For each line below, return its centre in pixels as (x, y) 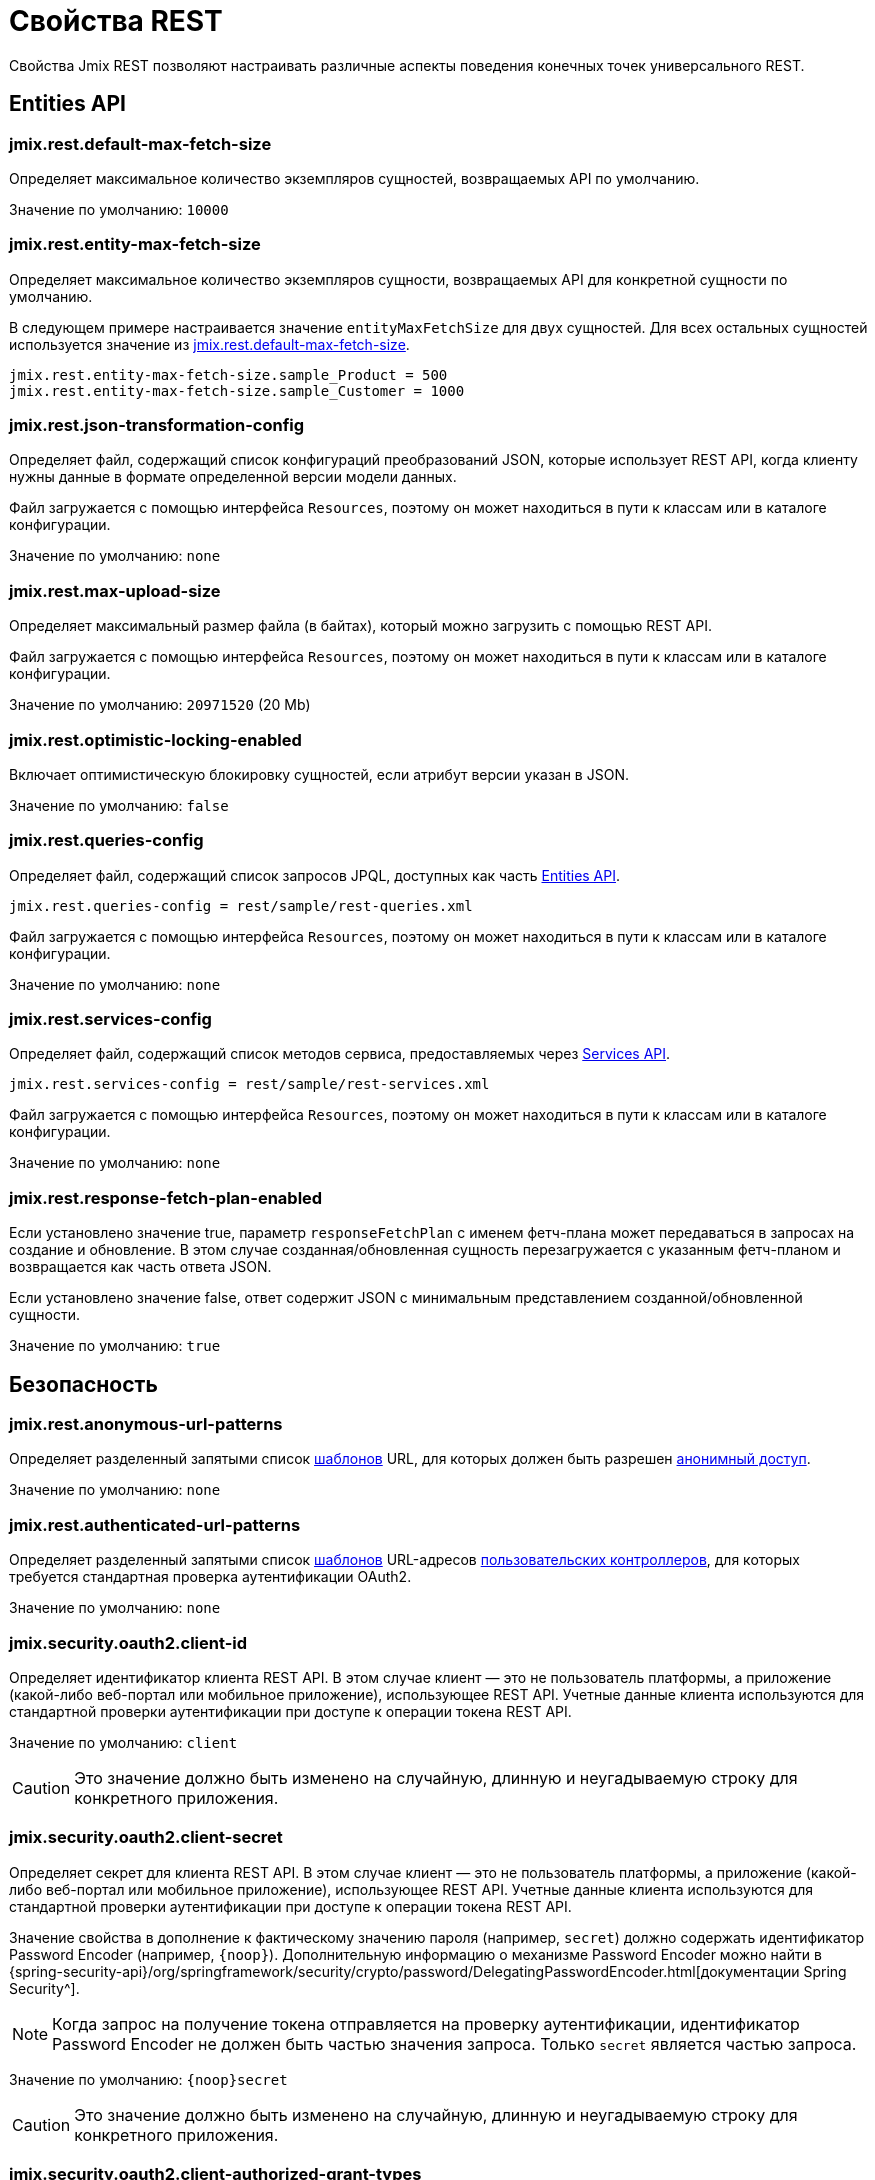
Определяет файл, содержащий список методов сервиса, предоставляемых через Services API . (340, 1054)
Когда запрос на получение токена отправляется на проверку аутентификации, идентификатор (426, 2023)
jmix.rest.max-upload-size (115, 590)
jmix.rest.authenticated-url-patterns (155, 1524)
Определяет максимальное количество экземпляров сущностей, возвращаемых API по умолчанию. (354, 178)
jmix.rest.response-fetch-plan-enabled (166, 1197)
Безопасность (83, 1384)
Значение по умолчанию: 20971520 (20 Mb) (160, 705)
